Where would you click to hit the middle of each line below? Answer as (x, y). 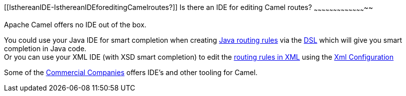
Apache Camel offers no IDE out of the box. (75, 24)
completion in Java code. (45, 48)
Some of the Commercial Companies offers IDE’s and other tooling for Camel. (131, 72)
